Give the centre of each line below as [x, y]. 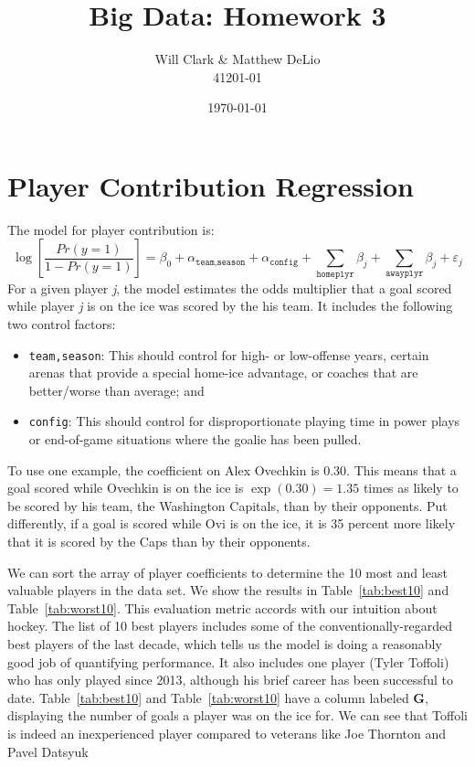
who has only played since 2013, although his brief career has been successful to [230, 680]
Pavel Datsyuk [48, 751]
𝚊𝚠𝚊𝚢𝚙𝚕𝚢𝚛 [405, 273]
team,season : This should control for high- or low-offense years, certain [229, 354]
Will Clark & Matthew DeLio [237, 59]
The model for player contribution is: [111, 229]
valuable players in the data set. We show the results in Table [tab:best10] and [228, 590]
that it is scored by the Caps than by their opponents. [159, 542]
